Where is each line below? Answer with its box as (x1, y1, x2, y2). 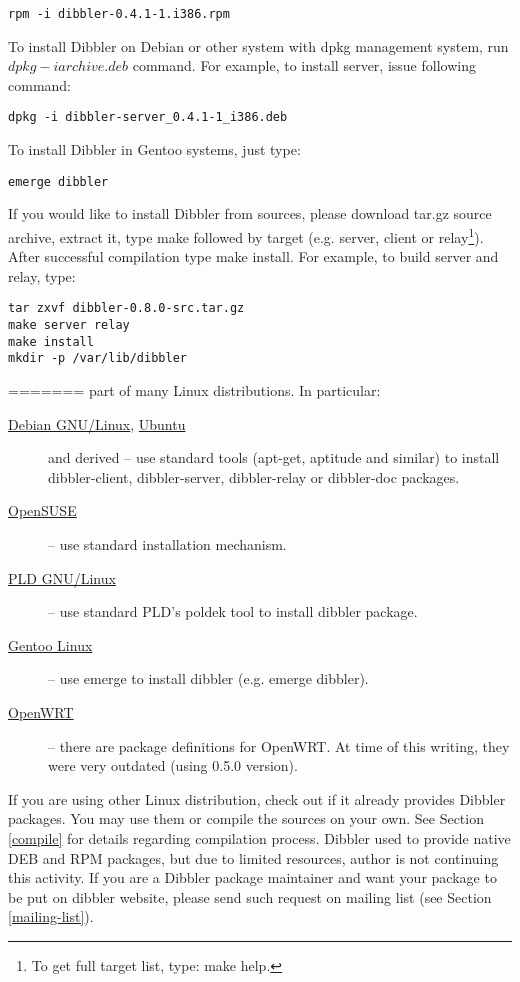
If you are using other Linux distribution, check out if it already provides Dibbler (8, 788, 506, 809)
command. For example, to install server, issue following (132, 55, 476, 76)
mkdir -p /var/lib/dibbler (8, 351, 187, 366)
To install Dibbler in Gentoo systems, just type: (8, 139, 301, 160)
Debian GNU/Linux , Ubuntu (8, 413, 186, 434)
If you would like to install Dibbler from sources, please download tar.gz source (8, 203, 492, 224)
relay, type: (8, 265, 76, 286)
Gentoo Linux (8, 634, 93, 655)
